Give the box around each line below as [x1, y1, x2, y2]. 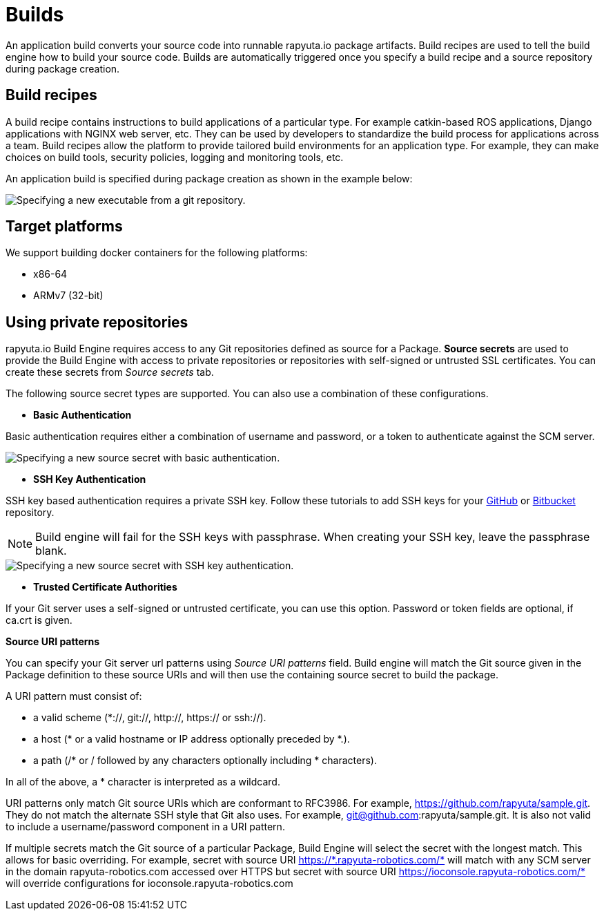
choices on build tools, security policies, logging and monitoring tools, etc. [6, 151, 344, 163]
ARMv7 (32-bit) [33, 289, 104, 302]
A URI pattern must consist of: [6, 690, 142, 703]
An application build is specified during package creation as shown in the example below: [6, 172, 413, 184]
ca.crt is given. [6, 614, 72, 627]
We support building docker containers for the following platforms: [6, 247, 308, 259]
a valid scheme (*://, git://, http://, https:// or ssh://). [33, 712, 266, 724]
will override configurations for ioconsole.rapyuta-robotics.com [6, 877, 293, 890]
